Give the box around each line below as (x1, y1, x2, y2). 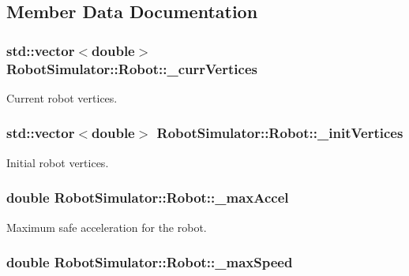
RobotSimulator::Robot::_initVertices (156, 123, 403, 143)
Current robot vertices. (6, 89, 118, 106)
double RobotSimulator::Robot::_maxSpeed (6, 252, 293, 272)
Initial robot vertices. (6, 154, 109, 170)
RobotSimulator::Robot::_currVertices (6, 58, 257, 78)
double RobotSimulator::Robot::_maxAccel (6, 188, 289, 207)
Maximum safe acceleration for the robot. (6, 218, 207, 235)
